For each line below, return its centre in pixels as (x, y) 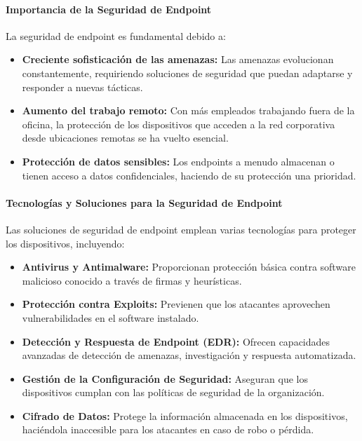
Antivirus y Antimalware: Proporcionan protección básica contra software (189, 267)
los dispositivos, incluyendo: (65, 243)
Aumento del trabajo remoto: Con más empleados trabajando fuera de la (188, 110)
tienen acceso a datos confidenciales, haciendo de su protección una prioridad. (189, 175)
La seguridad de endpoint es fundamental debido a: (116, 35)
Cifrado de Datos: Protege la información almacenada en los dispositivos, (185, 415)
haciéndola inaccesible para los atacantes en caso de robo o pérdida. (168, 429)
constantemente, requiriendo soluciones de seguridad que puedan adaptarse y (187, 73)
